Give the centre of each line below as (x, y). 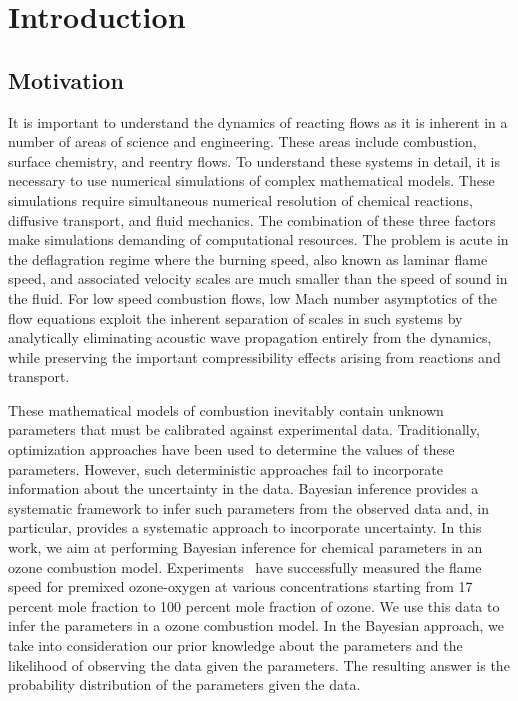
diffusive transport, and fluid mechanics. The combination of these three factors (252, 219)
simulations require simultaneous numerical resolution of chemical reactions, (240, 199)
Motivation (66, 79)
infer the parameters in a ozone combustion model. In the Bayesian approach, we (256, 625)
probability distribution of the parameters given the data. (184, 684)
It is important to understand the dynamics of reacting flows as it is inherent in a (258, 121)
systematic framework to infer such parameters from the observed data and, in (248, 507)
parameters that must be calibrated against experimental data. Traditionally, (244, 429)
